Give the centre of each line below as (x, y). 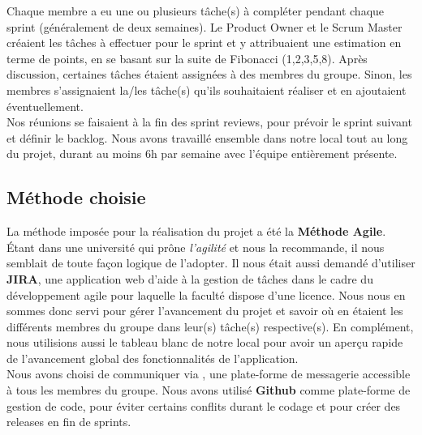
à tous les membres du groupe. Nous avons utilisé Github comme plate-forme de (209, 390)
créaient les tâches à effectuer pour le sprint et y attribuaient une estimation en (204, 43)
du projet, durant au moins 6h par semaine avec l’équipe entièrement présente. (202, 154)
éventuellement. (45, 106)
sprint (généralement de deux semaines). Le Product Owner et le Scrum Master (205, 26)
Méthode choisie (76, 197)
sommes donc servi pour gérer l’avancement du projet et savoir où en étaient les (205, 311)
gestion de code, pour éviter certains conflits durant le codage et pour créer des (204, 405)
